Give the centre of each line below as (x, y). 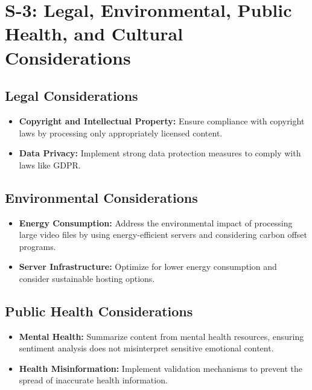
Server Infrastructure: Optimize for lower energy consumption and (148, 267)
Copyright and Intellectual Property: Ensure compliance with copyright (162, 120)
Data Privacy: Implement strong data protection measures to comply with (160, 153)
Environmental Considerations (101, 197)
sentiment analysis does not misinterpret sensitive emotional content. (146, 348)
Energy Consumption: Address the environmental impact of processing (156, 222)
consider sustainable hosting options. (87, 278)
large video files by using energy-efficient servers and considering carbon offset (163, 235)
